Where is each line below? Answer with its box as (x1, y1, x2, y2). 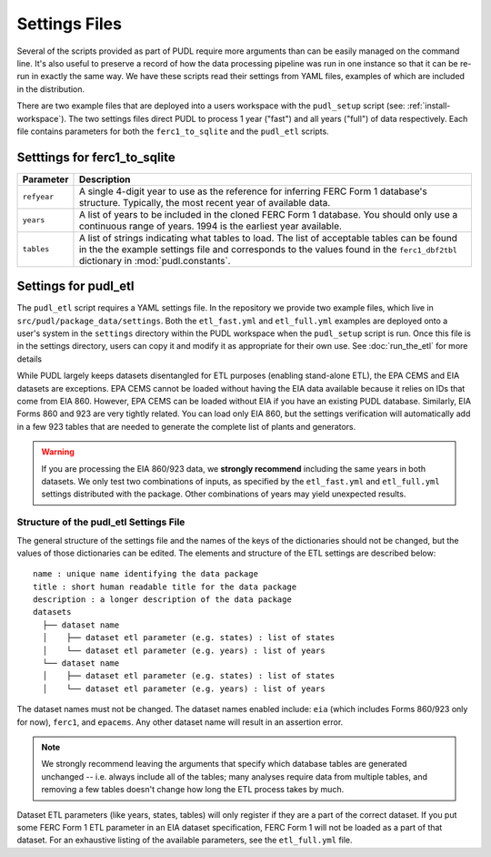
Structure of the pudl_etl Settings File (16, 515, 185, 528)
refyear (22, 192, 55, 202)
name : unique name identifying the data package (33, 569, 259, 579)
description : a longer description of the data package (33, 595, 293, 605)
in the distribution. (16, 83, 85, 95)
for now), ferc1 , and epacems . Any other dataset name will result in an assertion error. (16, 716, 344, 728)
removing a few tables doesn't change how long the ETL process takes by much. (41, 784, 345, 795)
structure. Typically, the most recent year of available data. (78, 196, 331, 209)
